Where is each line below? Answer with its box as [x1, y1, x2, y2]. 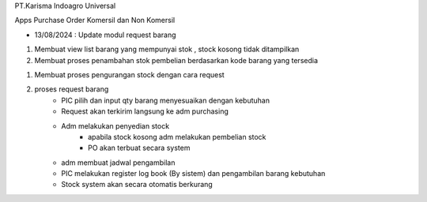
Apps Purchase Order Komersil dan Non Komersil [14, 16, 176, 25]
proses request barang [34, 84, 109, 94]
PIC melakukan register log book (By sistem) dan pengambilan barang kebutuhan [61, 169, 326, 178]
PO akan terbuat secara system [88, 143, 191, 153]
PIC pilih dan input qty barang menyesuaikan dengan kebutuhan [61, 95, 270, 105]
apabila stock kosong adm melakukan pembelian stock [88, 132, 266, 141]
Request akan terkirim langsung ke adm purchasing [61, 107, 229, 116]
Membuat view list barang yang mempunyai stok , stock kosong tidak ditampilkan [34, 44, 300, 54]
